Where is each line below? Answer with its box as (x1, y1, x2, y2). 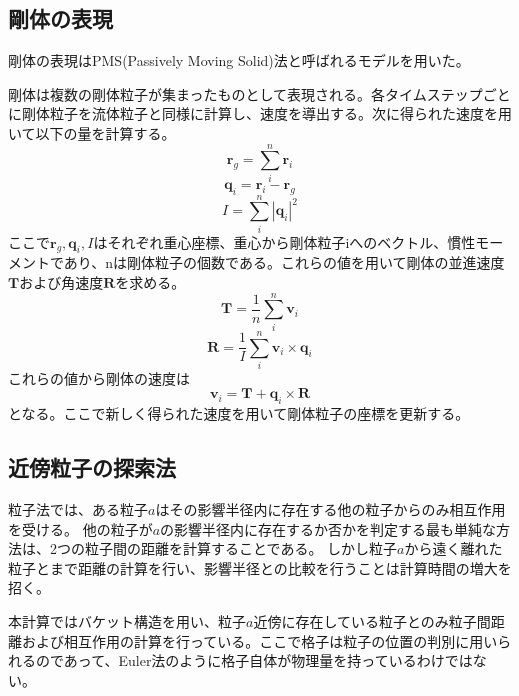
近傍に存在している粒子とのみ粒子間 (253, 611, 491, 632)
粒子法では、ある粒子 (8, 499, 148, 520)
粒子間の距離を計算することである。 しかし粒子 (84, 538, 398, 559)
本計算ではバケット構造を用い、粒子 (8, 611, 246, 632)
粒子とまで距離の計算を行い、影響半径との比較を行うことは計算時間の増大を (8, 557, 512, 578)
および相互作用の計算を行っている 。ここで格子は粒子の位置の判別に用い (21, 630, 498, 651)
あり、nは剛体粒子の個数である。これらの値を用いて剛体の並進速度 (63, 252, 505, 273)
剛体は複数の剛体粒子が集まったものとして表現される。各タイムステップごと (8, 83, 511, 104)
